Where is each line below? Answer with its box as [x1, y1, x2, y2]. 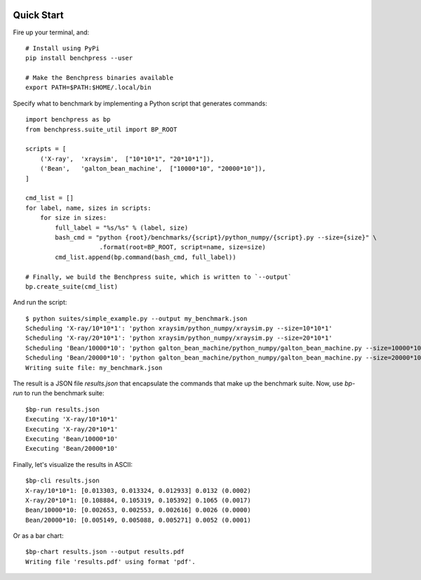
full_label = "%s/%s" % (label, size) [55, 223, 189, 232]
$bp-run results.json [25, 405, 100, 414]
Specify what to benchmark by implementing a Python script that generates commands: [13, 99, 267, 107]
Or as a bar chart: [13, 532, 64, 540]
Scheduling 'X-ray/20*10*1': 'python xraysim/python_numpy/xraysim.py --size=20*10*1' [25, 334, 333, 342]
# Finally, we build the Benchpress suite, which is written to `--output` [25, 272, 292, 281]
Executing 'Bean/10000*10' [25, 435, 119, 442]
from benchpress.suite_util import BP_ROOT [25, 125, 178, 133]
